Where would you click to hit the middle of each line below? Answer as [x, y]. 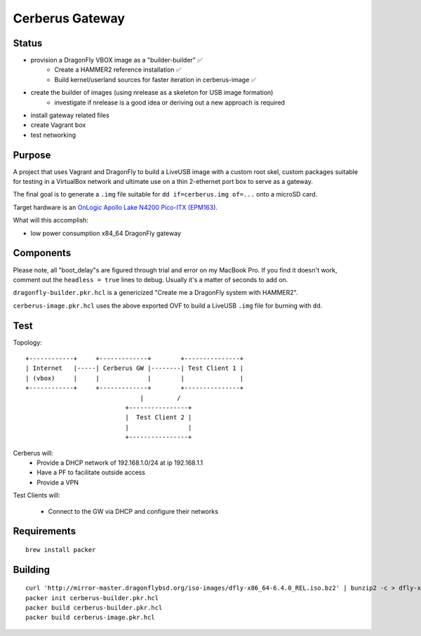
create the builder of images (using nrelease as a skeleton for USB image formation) [152, 93]
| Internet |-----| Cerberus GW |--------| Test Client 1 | [135, 368]
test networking [53, 135]
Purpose [32, 155]
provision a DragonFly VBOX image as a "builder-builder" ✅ [116, 60]
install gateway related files [70, 115]
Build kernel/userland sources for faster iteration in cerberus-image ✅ [155, 79]
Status [28, 43]
